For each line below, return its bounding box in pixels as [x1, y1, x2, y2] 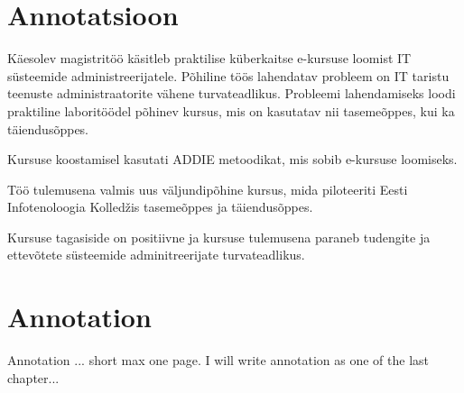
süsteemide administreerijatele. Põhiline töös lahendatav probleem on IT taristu [7, 66, 450, 85]
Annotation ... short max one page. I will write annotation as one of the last [7, 351, 429, 370]
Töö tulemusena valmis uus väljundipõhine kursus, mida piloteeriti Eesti [7, 179, 408, 198]
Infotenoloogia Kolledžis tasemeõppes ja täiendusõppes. [7, 197, 313, 216]
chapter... [7, 368, 60, 387]
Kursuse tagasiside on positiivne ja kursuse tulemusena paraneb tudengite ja [7, 227, 431, 246]
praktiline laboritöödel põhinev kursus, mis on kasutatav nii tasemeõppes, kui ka [7, 101, 455, 120]
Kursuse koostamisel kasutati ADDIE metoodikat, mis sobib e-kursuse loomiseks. [7, 150, 458, 169]
